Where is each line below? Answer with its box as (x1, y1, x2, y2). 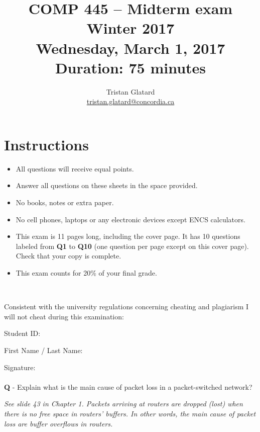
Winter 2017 (86, 18, 175, 38)
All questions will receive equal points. (16, 163, 134, 174)
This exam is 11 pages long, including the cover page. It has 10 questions (16, 231, 240, 241)
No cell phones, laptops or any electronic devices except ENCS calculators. (16, 214, 245, 224)
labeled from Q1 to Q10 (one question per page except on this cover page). (16, 240, 249, 251)
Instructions (4, 134, 89, 154)
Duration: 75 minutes (55, 57, 206, 77)
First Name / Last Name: (4, 344, 83, 355)
